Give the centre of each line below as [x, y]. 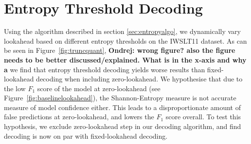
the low [15, 88]
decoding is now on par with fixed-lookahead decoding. [86, 136]
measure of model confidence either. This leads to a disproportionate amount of [122, 107]
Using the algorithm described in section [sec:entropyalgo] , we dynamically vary [122, 31]
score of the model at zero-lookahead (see [99, 88]
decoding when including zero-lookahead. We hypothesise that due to [139, 79]
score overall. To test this [203, 117]
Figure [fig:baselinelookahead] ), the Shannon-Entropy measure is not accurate [120, 98]
